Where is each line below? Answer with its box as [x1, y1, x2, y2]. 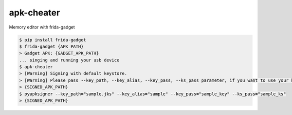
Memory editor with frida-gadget [9, 24, 75, 30]
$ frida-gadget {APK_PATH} [19, 43, 84, 49]
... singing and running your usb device [19, 57, 120, 63]
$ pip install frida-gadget [19, 37, 86, 43]
